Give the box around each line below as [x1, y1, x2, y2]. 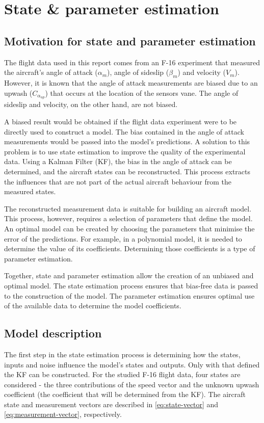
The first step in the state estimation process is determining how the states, [4, 349, 241, 359]
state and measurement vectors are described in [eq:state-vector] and [4, 399, 219, 409]
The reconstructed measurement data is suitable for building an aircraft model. [4, 203, 252, 214]
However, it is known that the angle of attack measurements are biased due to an [4, 77, 258, 88]
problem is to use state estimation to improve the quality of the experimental [4, 146, 246, 156]
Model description [4, 325, 102, 341]
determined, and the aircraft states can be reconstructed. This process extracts [4, 166, 250, 176]
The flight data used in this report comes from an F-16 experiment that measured [4, 57, 260, 67]
